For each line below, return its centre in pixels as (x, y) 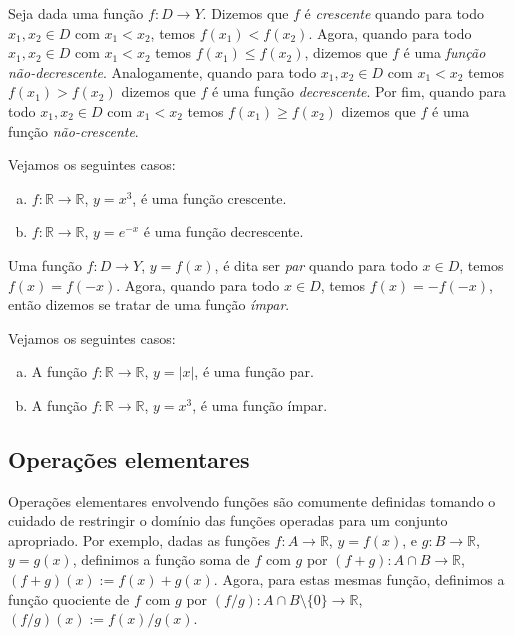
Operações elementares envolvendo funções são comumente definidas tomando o (252, 500)
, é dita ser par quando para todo (316, 264)
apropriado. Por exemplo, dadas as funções (139, 539)
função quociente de (69, 598)
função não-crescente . (73, 130)
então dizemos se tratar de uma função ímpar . (149, 304)
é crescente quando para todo (394, 13)
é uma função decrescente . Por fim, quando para (359, 91)
